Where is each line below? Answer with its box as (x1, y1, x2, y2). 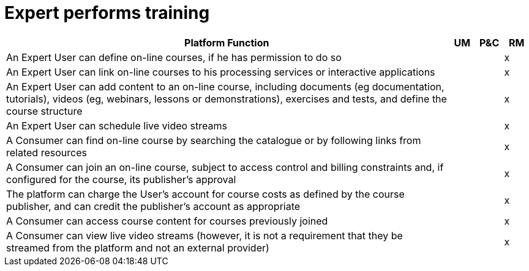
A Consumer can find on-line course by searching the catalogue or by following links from (6, 134, 421, 146)
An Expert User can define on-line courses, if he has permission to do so (6, 51, 342, 63)
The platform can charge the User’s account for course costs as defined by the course (6, 187, 405, 200)
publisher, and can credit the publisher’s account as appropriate (6, 200, 301, 212)
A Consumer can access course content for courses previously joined (6, 214, 328, 227)
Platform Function (184, 36, 269, 49)
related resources (6, 146, 87, 159)
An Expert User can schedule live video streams (6, 119, 227, 132)
